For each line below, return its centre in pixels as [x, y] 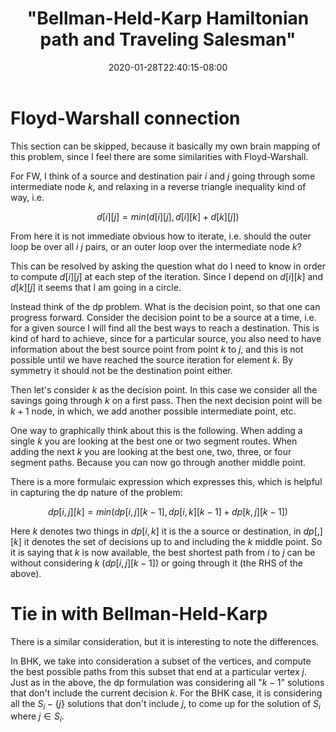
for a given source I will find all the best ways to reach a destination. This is [165, 328]
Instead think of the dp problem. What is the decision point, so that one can [165, 306]
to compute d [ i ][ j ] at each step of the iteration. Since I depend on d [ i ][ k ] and [167, 276]
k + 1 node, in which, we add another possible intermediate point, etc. [153, 411]
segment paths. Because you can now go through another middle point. [158, 462]
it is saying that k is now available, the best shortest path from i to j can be [163, 552]
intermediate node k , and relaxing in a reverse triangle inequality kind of [158, 186]
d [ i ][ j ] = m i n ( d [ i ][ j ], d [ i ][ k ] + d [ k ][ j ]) [168, 216]
